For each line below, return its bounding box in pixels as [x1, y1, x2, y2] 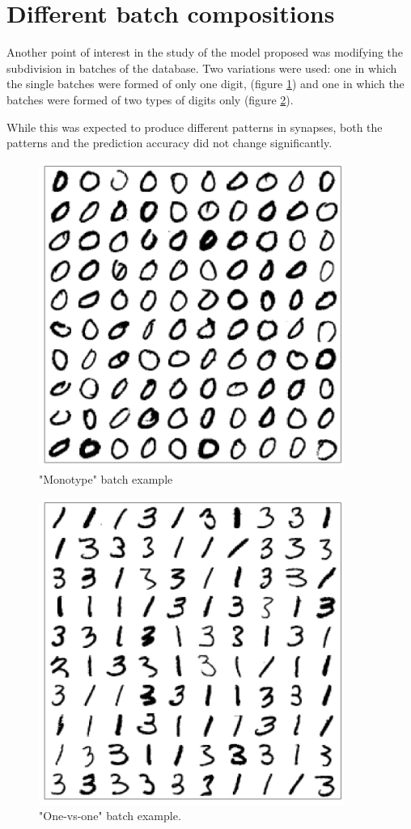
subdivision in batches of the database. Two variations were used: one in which [6, 59, 397, 76]
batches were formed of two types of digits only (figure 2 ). [6, 91, 294, 108]
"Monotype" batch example [39, 471, 173, 488]
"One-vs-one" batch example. [39, 807, 181, 824]
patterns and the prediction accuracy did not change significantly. [6, 134, 333, 151]
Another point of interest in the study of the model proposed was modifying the [6, 44, 404, 61]
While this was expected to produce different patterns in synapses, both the [6, 118, 383, 135]
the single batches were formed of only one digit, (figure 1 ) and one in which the [6, 75, 405, 92]
